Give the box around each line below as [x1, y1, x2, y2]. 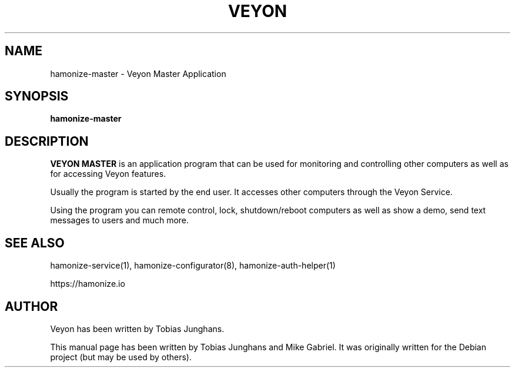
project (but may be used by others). [50, 351, 192, 362]
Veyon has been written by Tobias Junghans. [50, 323, 225, 334]
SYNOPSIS [5, 89, 69, 104]
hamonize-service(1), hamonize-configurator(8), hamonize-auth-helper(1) [50, 260, 336, 271]
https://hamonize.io [50, 279, 125, 289]
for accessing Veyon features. [50, 169, 166, 179]
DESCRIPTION [5, 133, 89, 149]
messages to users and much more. [50, 215, 189, 226]
